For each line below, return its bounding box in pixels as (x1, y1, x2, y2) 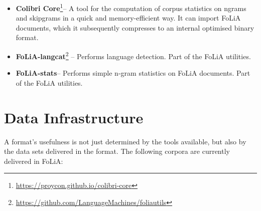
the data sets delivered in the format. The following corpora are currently (4, 146, 230, 156)
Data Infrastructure (4, 107, 144, 127)
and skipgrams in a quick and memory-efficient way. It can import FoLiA (16, 13, 241, 23)
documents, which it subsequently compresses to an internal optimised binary (16, 22, 254, 33)
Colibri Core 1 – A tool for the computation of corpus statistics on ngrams (16, 2, 246, 13)
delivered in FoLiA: (4, 155, 63, 166)
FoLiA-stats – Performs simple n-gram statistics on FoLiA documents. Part (16, 68, 250, 78)
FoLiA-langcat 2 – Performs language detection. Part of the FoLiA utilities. (16, 50, 251, 61)
